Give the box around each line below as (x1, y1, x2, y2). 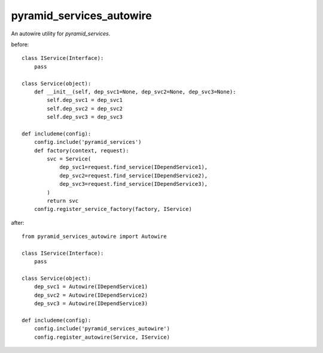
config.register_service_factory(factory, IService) (33, 206, 193, 213)
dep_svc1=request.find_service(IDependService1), (59, 164, 208, 171)
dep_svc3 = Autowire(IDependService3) (33, 300, 148, 307)
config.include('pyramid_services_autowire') (33, 325, 170, 332)
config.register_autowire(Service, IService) (33, 333, 170, 340)
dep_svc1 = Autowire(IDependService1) (33, 283, 148, 290)
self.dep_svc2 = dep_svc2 (47, 105, 123, 112)
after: (11, 219, 25, 226)
